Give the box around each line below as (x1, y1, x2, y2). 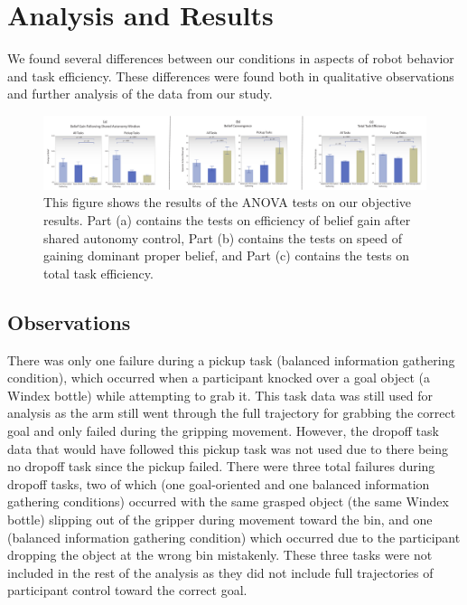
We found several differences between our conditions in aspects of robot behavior (7, 49, 454, 68)
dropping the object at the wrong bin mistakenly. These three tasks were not (7, 545, 433, 564)
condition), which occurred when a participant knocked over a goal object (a (7, 368, 431, 387)
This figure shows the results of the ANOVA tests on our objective (43, 193, 412, 212)
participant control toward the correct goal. (7, 581, 248, 600)
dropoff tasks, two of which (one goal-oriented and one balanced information (7, 474, 430, 493)
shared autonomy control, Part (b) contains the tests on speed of (43, 228, 402, 247)
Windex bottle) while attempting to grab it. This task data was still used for (7, 385, 434, 404)
